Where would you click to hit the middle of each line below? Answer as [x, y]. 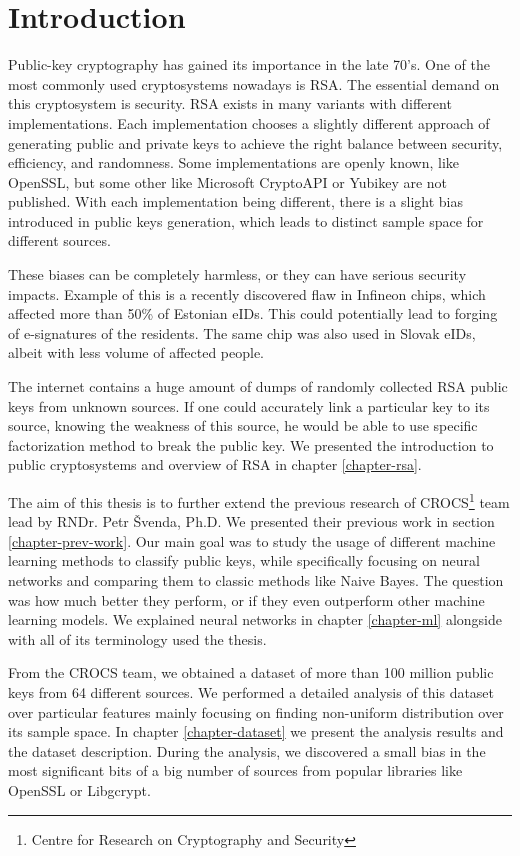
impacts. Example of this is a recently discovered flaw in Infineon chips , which [247, 293]
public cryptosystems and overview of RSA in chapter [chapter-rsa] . [215, 464]
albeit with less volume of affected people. [136, 352]
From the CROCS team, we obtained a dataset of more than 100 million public [251, 672]
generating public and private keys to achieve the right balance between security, [255, 142]
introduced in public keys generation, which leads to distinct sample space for [246, 220]
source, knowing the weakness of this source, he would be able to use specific [243, 425]
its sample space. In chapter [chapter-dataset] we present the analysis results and [256, 731]
